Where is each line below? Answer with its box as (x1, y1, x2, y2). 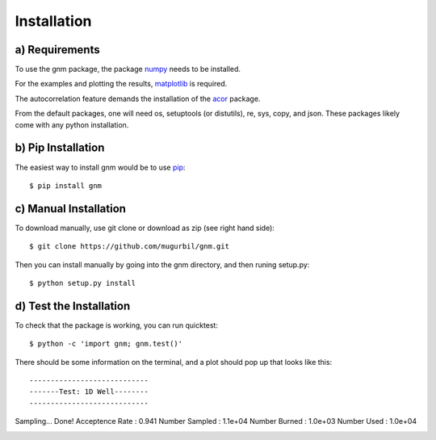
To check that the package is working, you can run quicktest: (15, 320, 218, 330)
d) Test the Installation (15, 299, 131, 312)
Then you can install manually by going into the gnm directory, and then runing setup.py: (15, 259, 310, 270)
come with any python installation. (15, 119, 129, 129)
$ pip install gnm (29, 181, 103, 190)
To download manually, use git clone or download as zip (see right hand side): (15, 223, 275, 233)
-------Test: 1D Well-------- (29, 388, 149, 396)
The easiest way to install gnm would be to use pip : (15, 162, 186, 172)
